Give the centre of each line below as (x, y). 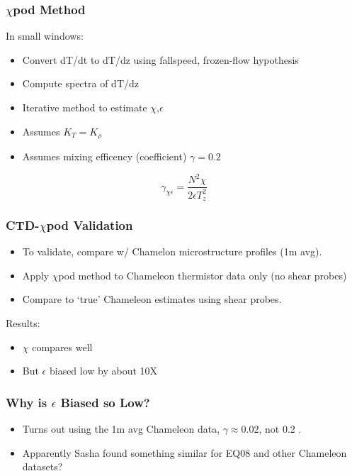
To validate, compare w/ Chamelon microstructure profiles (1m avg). (172, 251)
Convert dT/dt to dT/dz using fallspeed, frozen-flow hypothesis (160, 59)
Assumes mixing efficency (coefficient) (104, 156)
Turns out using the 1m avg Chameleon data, (121, 428)
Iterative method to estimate (85, 107)
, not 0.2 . (280, 428)
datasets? (42, 466)
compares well (62, 347)
